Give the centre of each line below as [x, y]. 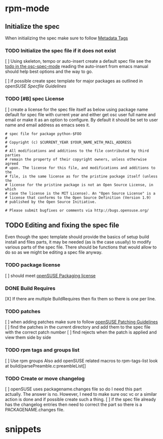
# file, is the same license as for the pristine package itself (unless [81, 176]
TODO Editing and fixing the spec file [62, 225]
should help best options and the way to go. [49, 71]
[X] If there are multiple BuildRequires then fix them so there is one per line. [81, 299]
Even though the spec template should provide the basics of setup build [77, 237]
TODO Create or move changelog [45, 378]
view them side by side [28, 337]
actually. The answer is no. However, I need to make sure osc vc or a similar [81, 394]
